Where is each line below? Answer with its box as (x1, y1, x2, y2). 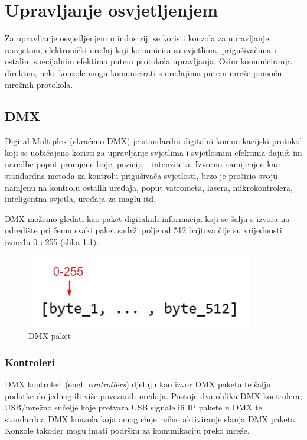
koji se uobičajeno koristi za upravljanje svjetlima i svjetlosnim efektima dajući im (5, 146, 302, 158)
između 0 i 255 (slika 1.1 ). (5, 236, 99, 248)
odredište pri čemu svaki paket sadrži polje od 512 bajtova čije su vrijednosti (5, 224, 282, 236)
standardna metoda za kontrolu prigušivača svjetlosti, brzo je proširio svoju (5, 170, 277, 182)
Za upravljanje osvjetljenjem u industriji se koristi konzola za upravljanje (5, 32, 269, 44)
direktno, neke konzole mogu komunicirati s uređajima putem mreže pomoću (5, 66, 282, 79)
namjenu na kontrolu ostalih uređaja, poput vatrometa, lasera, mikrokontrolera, (5, 181, 293, 193)
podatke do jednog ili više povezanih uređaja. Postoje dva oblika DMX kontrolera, (5, 389, 302, 402)
